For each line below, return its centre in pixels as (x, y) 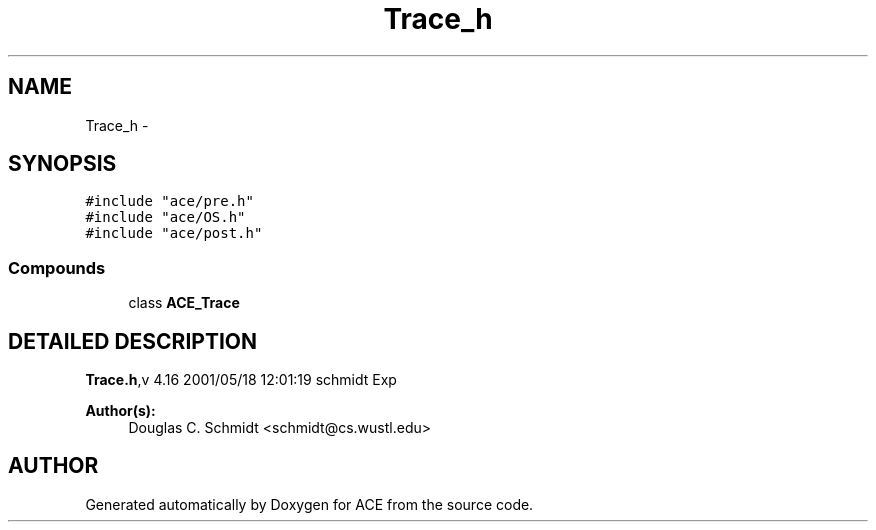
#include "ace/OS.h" (165, 217)
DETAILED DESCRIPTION (133, 341)
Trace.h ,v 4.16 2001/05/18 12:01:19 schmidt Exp (241, 380)
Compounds (57, 267)
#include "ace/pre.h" (169, 201)
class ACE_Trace (184, 303)
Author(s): (120, 411)
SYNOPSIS (62, 164)
